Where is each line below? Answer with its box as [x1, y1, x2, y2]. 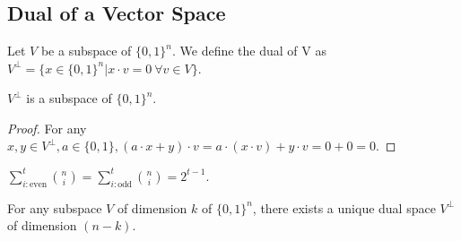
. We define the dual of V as [171, 41, 326, 59]
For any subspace [7, 198, 102, 217]
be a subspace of [40, 41, 132, 59]
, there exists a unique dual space [252, 198, 436, 217]
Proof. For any [7, 118, 87, 137]
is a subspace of [26, 89, 112, 108]
